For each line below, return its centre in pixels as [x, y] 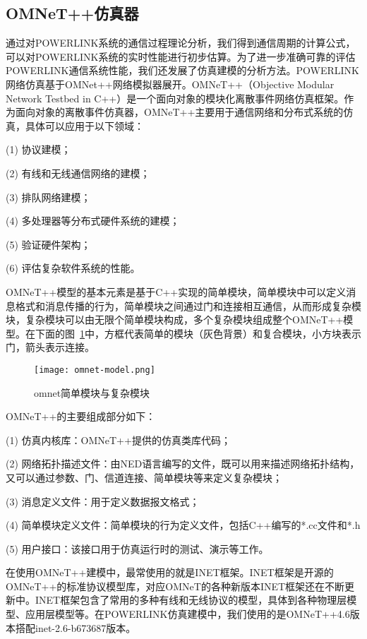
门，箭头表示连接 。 [50, 347]
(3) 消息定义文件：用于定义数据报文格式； [103, 501]
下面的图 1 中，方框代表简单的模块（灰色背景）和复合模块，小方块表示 [198, 333]
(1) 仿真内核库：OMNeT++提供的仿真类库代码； [118, 440]
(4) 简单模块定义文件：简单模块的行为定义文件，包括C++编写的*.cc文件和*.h [183, 525]
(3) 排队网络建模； [48, 197]
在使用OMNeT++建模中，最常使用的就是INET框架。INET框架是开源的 [170, 572]
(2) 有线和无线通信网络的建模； [78, 173]
